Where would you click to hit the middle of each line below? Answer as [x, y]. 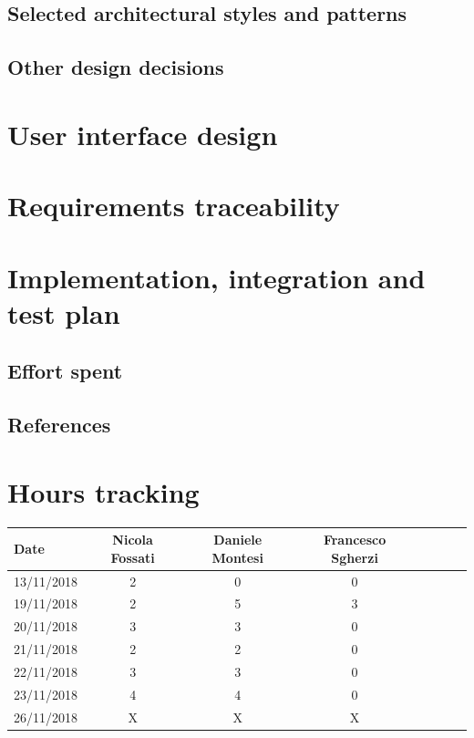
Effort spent [65, 371]
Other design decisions [116, 67]
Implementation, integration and [216, 277]
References [59, 425]
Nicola [133, 540]
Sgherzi [355, 557]
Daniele [238, 540]
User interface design [143, 134]
